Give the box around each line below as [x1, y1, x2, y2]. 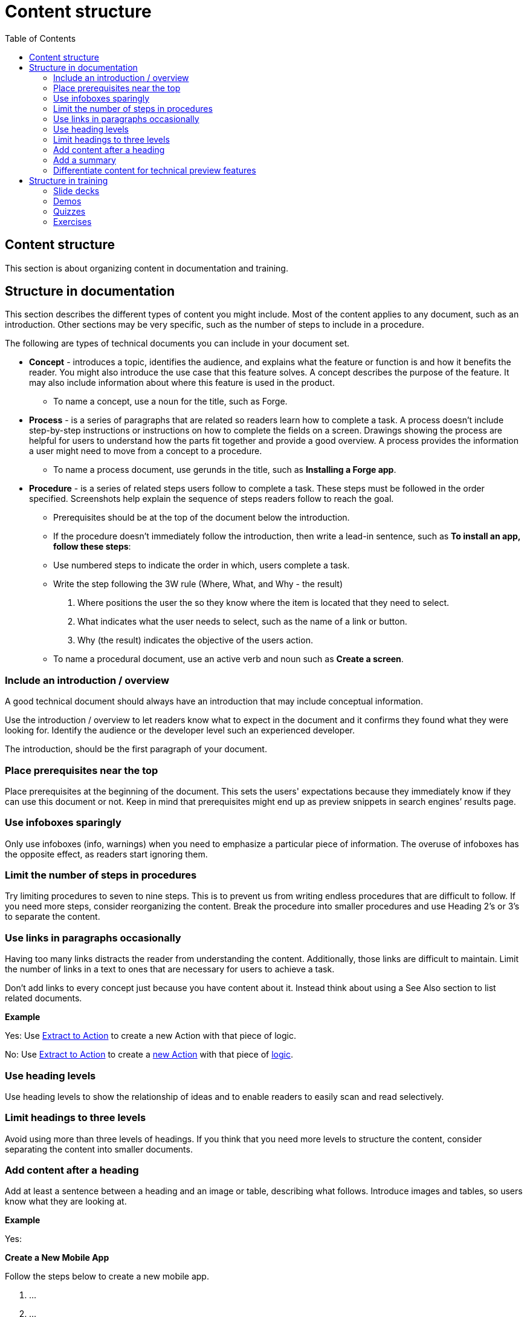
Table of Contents [5, 33, 76, 44]
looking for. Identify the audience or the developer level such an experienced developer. [5, 725, 355, 736]
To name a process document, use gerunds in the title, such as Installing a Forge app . [53, 464, 396, 475]
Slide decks [53, 185, 100, 196]
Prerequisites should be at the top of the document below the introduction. [53, 512, 350, 523]
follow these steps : [53, 541, 131, 552]
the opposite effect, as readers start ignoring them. [5, 848, 208, 859]
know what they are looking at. [5, 1196, 127, 1207]
